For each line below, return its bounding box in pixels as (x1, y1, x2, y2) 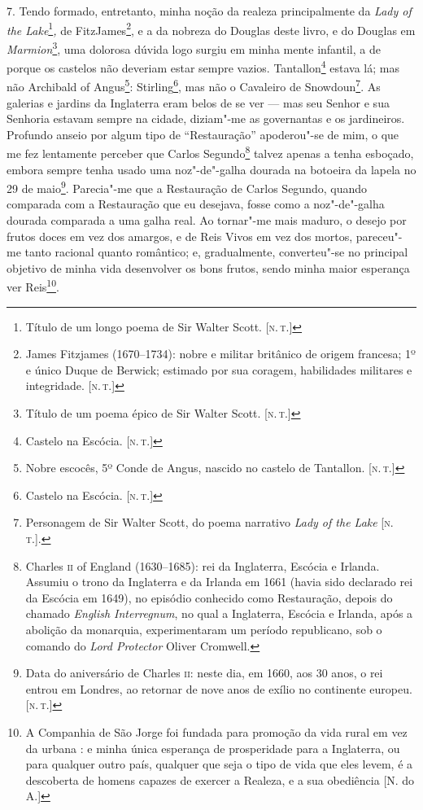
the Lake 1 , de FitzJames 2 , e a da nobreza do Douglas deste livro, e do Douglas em (7, 19, 416, 38)
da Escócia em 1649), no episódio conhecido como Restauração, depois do (25, 589, 393, 606)
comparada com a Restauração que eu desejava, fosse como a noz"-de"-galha (7, 195, 385, 212)
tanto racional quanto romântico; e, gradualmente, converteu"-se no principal (24, 243, 408, 261)
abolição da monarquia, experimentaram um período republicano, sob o (25, 621, 382, 637)
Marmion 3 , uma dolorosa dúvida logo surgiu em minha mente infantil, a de (7, 37, 381, 57)
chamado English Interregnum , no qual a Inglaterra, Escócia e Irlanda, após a (25, 605, 413, 622)
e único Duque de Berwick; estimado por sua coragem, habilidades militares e (25, 361, 412, 378)
